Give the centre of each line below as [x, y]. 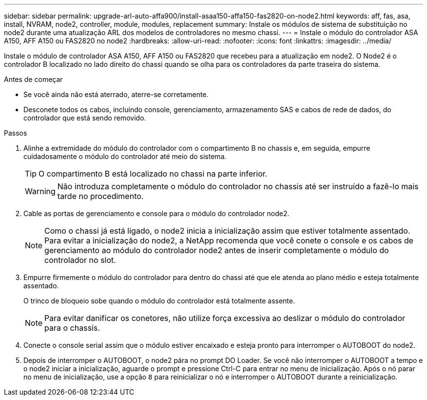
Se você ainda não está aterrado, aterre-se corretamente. [116, 94]
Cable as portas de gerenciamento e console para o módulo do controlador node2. [156, 213]
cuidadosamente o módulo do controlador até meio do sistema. [125, 156]
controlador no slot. [80, 260]
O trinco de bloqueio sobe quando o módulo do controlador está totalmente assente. [159, 301]
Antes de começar [33, 79]
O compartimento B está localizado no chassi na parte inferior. [153, 174]
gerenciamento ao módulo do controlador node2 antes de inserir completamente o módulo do [217, 250]
